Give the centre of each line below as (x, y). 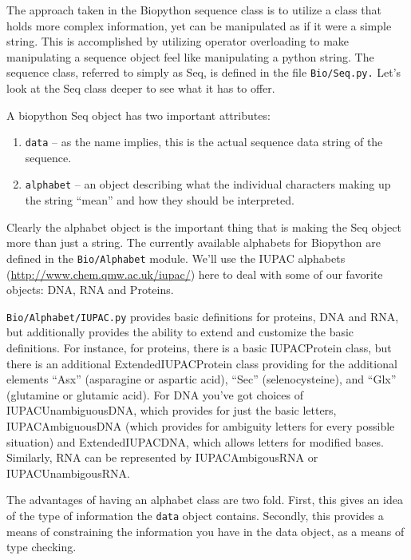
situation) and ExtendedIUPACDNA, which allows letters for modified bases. (195, 441)
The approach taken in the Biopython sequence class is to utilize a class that (194, 10)
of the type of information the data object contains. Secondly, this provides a (195, 515)
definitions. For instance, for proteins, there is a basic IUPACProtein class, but (199, 348)
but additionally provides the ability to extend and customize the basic (180, 332)
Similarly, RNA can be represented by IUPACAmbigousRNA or (162, 457)
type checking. (41, 547)
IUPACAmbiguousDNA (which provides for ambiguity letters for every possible (201, 425)
